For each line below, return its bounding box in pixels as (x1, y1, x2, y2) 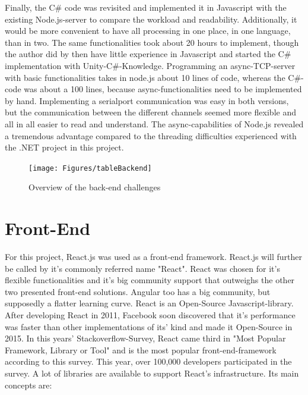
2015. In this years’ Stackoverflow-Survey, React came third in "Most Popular (5, 332, 286, 344)
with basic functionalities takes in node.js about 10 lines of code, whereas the (5, 71, 285, 83)
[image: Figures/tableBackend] (28, 164, 152, 173)
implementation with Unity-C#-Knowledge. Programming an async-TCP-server (5, 59, 296, 71)
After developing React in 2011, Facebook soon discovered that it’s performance (5, 309, 296, 321)
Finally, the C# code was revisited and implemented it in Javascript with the (5, 1, 287, 13)
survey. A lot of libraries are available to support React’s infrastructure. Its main (5, 367, 299, 380)
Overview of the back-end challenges (28, 181, 161, 193)
